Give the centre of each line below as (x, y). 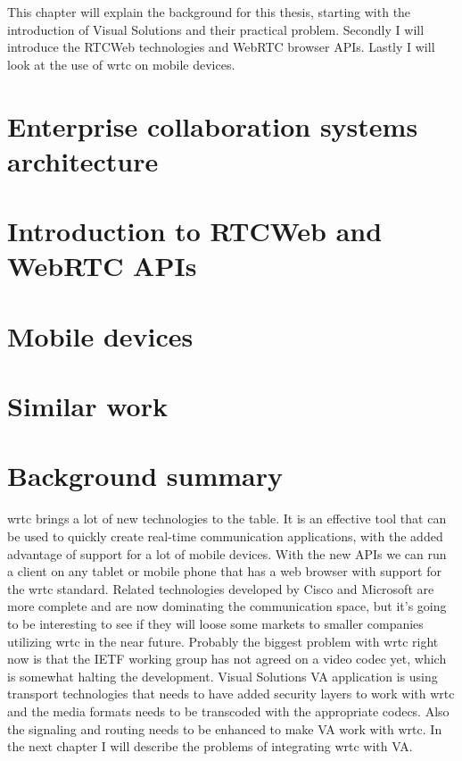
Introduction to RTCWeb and (195, 231)
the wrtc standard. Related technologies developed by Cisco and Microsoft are (221, 588)
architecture (83, 160)
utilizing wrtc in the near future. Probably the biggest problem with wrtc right (223, 641)
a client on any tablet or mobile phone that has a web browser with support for (224, 571)
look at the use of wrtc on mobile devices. (121, 64)
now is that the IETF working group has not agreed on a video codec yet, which (227, 659)
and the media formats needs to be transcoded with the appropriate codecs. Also (228, 711)
